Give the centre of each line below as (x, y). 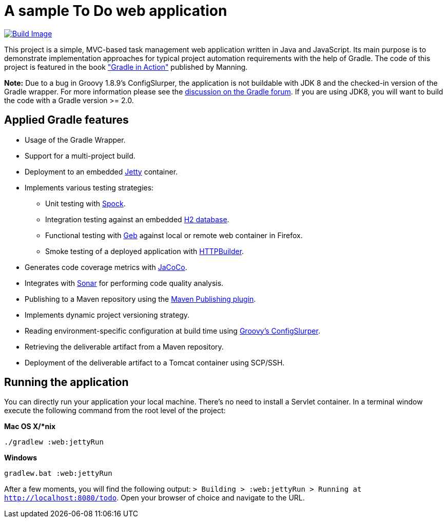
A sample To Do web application (116, 11)
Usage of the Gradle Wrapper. (75, 140)
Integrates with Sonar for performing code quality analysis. (124, 283)
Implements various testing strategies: (89, 187)
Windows (21, 458)
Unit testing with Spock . (85, 203)
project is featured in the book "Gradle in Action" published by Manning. (126, 67)
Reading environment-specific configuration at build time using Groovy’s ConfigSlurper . (172, 331)
